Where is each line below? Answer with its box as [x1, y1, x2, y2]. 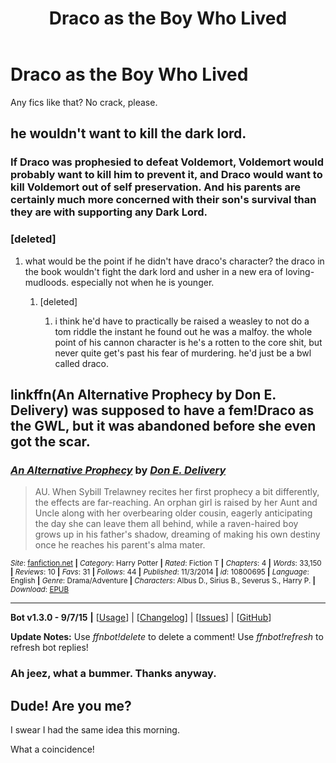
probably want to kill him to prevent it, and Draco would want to [10, 168, 323, 182]
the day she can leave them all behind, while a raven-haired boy [34, 518, 299, 530]
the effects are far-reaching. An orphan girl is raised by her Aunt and [34, 497, 318, 509]
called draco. [54, 357, 109, 369]
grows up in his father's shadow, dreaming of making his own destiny [34, 528, 321, 541]
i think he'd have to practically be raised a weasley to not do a [54, 315, 310, 327]
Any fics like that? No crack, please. [10, 96, 158, 108]
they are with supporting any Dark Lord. [10, 205, 208, 219]
